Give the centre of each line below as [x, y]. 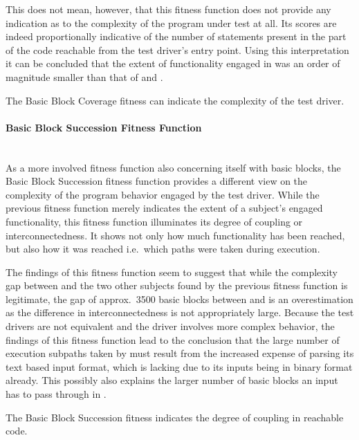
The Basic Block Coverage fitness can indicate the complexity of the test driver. [175, 100]
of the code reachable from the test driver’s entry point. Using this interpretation [177, 49]
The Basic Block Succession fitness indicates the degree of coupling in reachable [175, 417]
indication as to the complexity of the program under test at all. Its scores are [171, 22]
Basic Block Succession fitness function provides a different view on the [157, 181]
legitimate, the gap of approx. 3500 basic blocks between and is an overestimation [179, 299]
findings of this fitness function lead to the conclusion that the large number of [173, 339]
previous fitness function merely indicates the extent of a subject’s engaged [164, 208]
